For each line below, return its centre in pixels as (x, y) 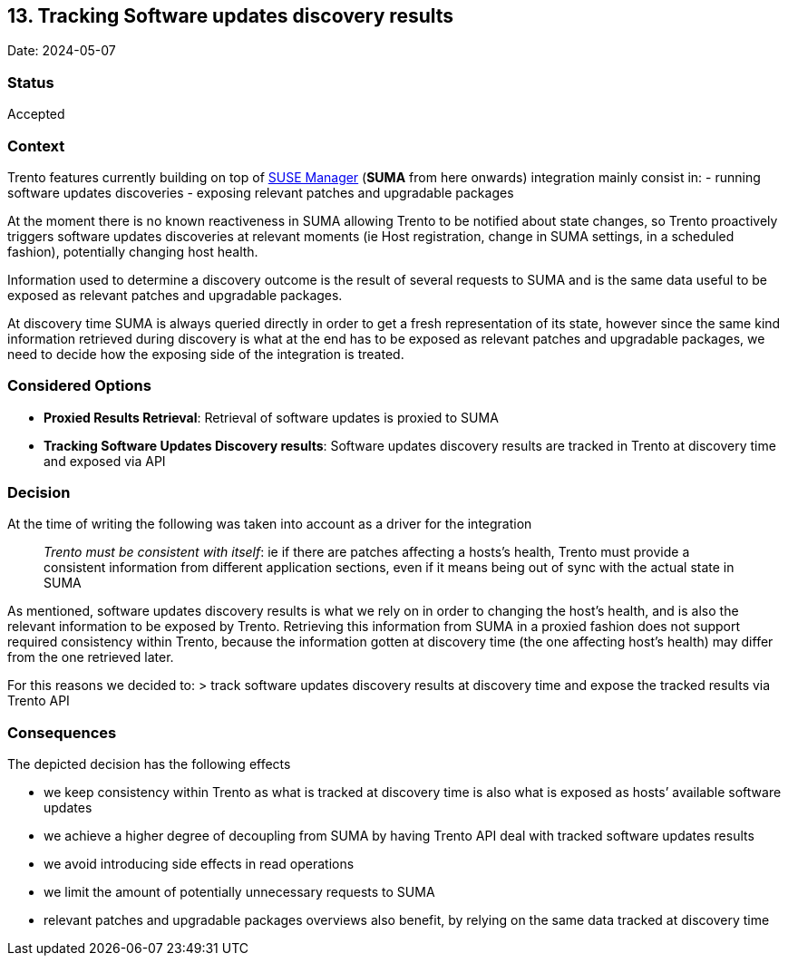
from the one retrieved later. (91, 657)
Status (31, 82)
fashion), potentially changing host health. (133, 251)
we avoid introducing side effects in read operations (199, 864)
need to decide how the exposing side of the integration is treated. (206, 354)
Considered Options (79, 386)
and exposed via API (105, 461)
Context (36, 146)
